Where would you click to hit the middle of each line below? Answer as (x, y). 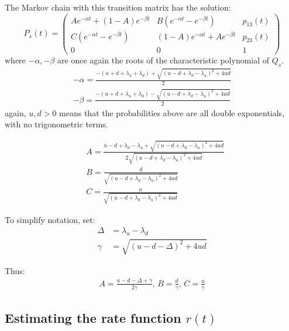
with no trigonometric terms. (56, 124)
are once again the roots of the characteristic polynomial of (164, 60)
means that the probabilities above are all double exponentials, (172, 112)
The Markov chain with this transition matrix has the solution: (118, 7)
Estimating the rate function (93, 317)
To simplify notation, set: (50, 219)
